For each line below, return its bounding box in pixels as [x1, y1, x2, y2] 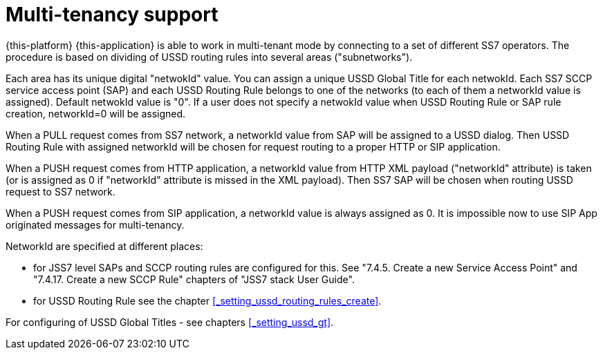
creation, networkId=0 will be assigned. [6, 107, 186, 119]
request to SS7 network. [6, 185, 115, 198]
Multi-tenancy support [6, 3, 219, 26]
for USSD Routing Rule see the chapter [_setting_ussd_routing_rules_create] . [33, 294, 382, 307]
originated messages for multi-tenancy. [6, 218, 185, 231]
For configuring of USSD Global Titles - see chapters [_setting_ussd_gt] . [6, 316, 334, 328]
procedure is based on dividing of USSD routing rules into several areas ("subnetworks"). [6, 50, 413, 63]
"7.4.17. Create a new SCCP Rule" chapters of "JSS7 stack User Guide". [33, 273, 355, 285]
